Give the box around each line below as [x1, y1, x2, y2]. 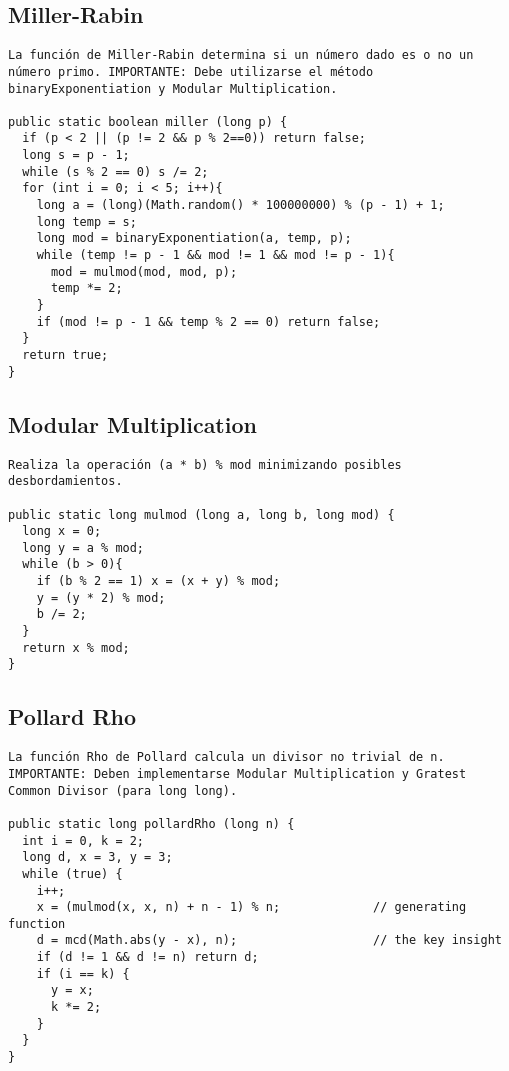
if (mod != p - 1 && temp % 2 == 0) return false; [36, 314, 381, 329]
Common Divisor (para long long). [8, 783, 238, 798]
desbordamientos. [8, 474, 123, 489]
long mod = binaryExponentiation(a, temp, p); [36, 231, 352, 246]
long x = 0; [22, 524, 102, 539]
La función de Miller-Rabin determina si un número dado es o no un [8, 48, 474, 63]
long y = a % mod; [22, 540, 145, 555]
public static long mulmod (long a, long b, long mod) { [8, 507, 395, 522]
